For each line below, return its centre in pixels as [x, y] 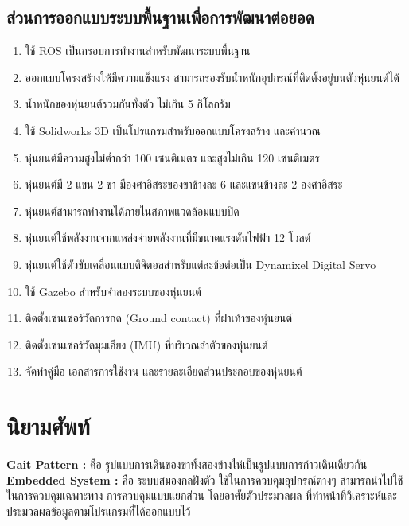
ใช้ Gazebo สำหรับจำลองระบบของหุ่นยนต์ [113, 291]
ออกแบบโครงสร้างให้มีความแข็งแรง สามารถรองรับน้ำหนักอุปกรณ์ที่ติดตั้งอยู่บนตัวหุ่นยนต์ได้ [212, 77]
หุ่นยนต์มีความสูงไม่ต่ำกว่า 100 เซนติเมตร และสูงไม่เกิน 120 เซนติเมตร [172, 157]
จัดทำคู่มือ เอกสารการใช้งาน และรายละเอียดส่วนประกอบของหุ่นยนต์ [164, 371]
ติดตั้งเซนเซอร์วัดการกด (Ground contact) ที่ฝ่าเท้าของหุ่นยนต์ [159, 318]
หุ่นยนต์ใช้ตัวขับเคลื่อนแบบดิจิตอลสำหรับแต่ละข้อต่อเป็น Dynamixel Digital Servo [201, 264]
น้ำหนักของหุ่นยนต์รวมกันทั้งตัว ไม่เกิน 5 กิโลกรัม [128, 104]
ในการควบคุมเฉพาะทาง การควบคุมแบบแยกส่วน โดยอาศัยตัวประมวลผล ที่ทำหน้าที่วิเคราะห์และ [202, 495]
